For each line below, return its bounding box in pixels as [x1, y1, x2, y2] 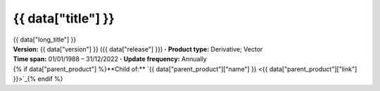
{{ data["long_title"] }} [13, 35, 77, 44]
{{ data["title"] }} [13, 11, 115, 26]
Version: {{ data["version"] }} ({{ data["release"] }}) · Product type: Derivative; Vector [13, 44, 263, 53]
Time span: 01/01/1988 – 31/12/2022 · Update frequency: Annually [13, 55, 207, 63]
